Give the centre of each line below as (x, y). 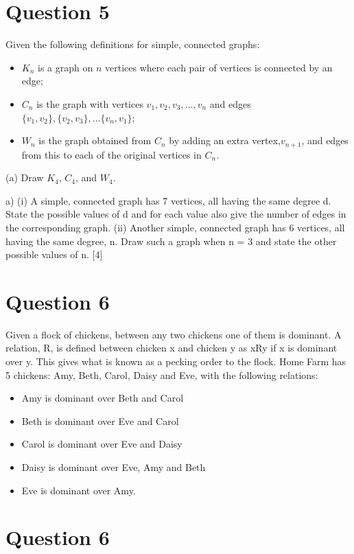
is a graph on (66, 67)
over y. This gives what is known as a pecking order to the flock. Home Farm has (176, 361)
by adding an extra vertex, (225, 140)
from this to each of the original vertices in (111, 154)
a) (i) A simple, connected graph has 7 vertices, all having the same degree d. (168, 200)
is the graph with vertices (90, 103)
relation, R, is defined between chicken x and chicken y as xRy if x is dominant (172, 348)
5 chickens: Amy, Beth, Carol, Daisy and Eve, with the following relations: (162, 374)
